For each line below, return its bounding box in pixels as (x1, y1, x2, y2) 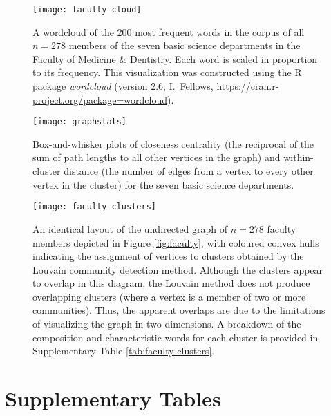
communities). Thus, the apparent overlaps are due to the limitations (32, 303, 325, 317)
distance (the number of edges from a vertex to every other (64, 164, 314, 178)
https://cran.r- (216, 79, 279, 93)
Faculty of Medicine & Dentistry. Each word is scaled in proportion (32, 51, 318, 66)
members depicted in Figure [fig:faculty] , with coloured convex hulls (32, 235, 319, 249)
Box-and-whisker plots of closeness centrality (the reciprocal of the (32, 136, 314, 151)
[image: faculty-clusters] (32, 202, 156, 212)
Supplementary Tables (5, 384, 221, 413)
